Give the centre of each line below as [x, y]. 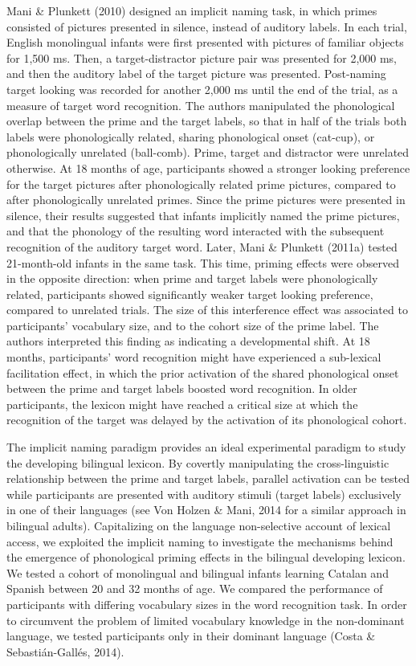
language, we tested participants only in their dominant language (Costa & [191, 636]
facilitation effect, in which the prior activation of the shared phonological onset [203, 372]
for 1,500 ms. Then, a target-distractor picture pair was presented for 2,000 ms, [202, 57]
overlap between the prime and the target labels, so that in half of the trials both [207, 121]
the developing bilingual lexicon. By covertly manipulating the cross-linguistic [198, 462]
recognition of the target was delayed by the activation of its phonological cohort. [207, 420]
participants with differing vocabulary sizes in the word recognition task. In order [207, 604]
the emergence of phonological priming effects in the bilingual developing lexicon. [206, 557]
